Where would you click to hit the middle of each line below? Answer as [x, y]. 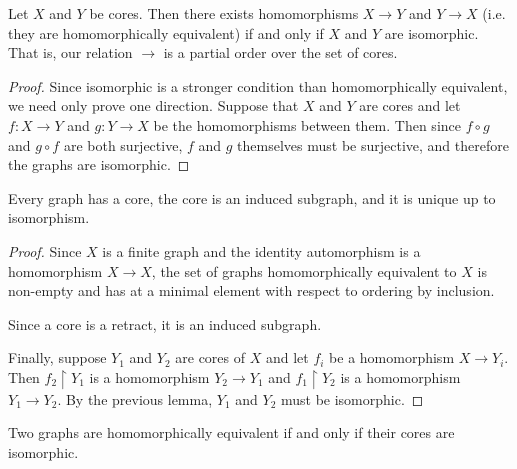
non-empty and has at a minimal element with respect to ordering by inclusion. [251, 290]
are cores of [210, 357]
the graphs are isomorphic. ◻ [99, 164]
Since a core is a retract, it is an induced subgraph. [165, 323]
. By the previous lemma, [135, 398]
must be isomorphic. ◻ [352, 398]
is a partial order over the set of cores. [280, 52]
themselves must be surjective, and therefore [373, 144]
